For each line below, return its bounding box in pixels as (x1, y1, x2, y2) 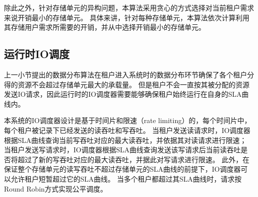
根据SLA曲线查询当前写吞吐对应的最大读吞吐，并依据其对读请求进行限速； (4, 134, 247, 145)
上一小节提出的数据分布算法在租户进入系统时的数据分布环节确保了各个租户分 (4, 69, 254, 79)
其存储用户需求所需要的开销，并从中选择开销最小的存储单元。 (4, 22, 205, 32)
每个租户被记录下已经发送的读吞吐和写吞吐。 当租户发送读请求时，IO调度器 (4, 125, 251, 135)
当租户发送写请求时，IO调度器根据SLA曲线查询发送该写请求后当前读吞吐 (4, 144, 241, 155)
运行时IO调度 (4, 46, 70, 62)
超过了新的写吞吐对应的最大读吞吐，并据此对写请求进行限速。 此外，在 (17, 154, 250, 164)
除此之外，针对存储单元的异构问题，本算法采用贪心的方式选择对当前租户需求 (4, 2, 254, 12)
